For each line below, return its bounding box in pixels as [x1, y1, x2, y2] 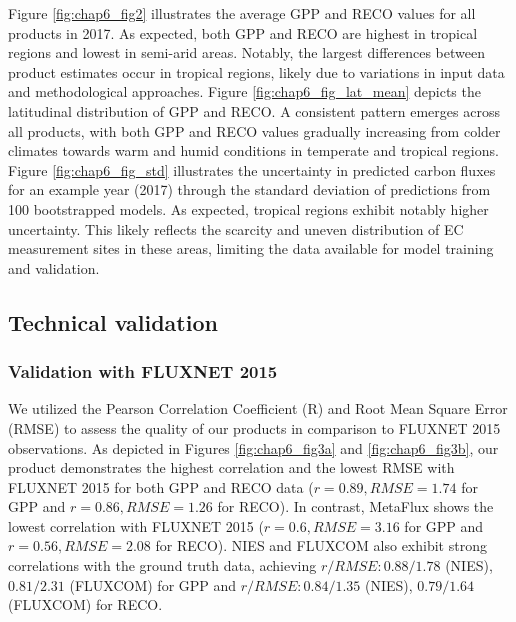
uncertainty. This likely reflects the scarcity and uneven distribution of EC [8, 218, 464, 239]
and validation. [8, 257, 100, 278]
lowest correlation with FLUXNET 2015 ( [8, 515, 264, 536]
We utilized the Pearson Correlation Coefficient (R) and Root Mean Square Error [8, 398, 508, 419]
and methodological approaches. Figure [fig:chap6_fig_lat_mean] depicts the [8, 81, 481, 102]
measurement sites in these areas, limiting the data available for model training [8, 238, 494, 259]
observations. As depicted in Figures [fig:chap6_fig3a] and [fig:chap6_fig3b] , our [8, 437, 499, 458]
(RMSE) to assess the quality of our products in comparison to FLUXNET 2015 [8, 417, 501, 438]
